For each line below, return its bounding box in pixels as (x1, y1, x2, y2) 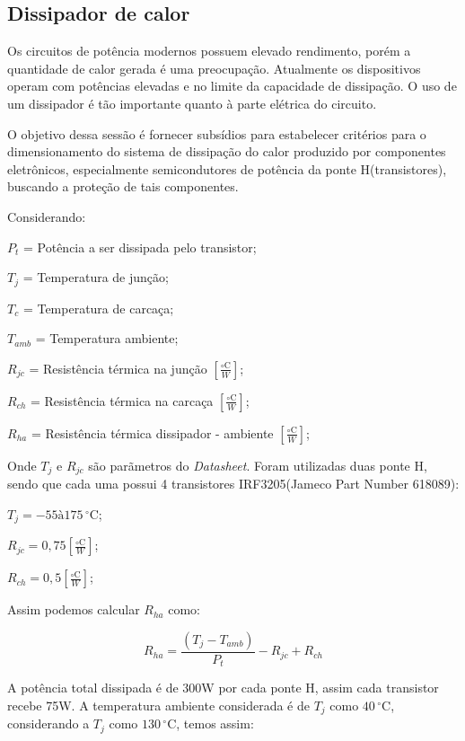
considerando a (7, 714, 90, 733)
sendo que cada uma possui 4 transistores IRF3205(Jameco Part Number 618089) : (7, 474, 460, 493)
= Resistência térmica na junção (29, 358, 207, 377)
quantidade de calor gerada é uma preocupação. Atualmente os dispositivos (7, 58, 421, 77)
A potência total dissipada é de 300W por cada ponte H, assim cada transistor (7, 678, 439, 697)
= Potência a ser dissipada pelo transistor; (22, 237, 257, 256)
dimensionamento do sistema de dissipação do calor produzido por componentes (7, 142, 446, 161)
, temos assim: (176, 714, 254, 733)
